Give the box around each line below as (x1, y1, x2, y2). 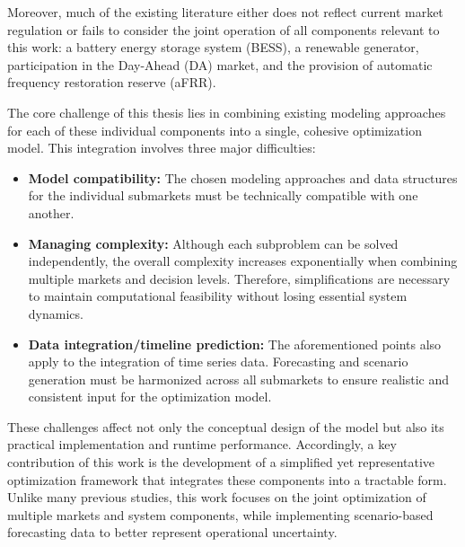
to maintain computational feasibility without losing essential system (28, 287, 408, 305)
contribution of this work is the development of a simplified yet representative (7, 453, 435, 472)
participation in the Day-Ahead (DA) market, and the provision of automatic (7, 55, 433, 74)
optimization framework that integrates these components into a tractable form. (7, 470, 447, 489)
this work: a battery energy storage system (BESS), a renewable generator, (7, 38, 419, 57)
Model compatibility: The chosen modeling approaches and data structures (28, 168, 458, 187)
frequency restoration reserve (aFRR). (7, 73, 216, 92)
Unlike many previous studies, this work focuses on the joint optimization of (7, 488, 426, 507)
